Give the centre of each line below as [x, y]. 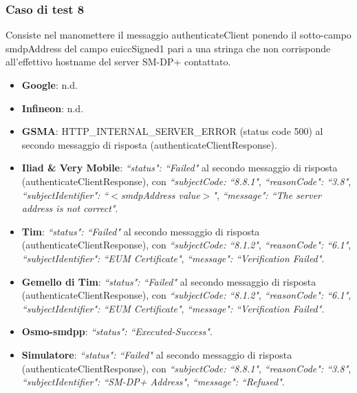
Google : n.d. [50, 85]
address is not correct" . [70, 208]
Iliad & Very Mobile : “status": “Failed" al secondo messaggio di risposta [180, 168]
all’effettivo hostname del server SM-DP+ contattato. [118, 62]
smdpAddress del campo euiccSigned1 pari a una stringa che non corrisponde [168, 48]
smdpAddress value [160, 194]
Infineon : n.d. [53, 108]
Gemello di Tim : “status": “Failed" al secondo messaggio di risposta [169, 281]
